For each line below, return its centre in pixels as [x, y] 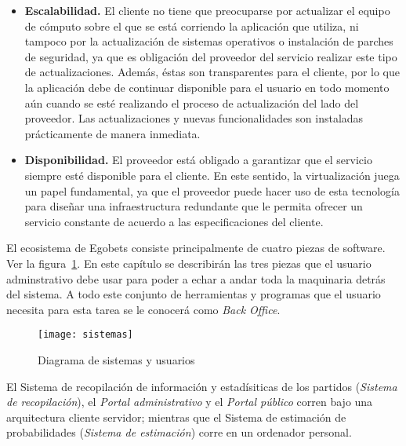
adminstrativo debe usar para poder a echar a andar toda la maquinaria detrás [196, 278]
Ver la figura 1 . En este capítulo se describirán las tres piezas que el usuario [189, 263]
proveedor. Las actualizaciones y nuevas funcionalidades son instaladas [194, 118]
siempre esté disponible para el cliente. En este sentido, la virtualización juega [212, 175]
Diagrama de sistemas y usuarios [116, 359]
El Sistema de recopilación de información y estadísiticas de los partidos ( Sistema [202, 386]
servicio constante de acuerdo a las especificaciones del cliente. [174, 221]
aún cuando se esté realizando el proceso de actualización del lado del [192, 102]
